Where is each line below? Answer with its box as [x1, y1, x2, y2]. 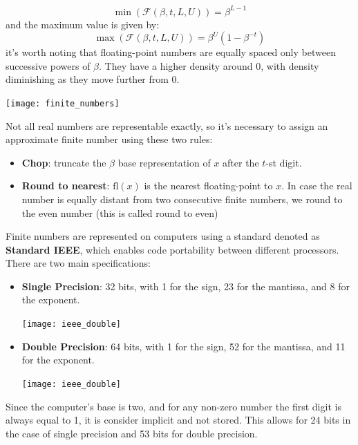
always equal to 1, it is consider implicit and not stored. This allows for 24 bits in [6, 413, 351, 427]
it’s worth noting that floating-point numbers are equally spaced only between [6, 45, 336, 59]
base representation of [117, 155, 211, 169]
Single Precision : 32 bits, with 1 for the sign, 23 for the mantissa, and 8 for [21, 278, 350, 293]
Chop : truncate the [21, 155, 106, 169]
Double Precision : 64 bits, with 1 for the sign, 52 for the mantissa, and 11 [21, 339, 346, 353]
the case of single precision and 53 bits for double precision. [6, 426, 258, 440]
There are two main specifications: [6, 256, 151, 270]
